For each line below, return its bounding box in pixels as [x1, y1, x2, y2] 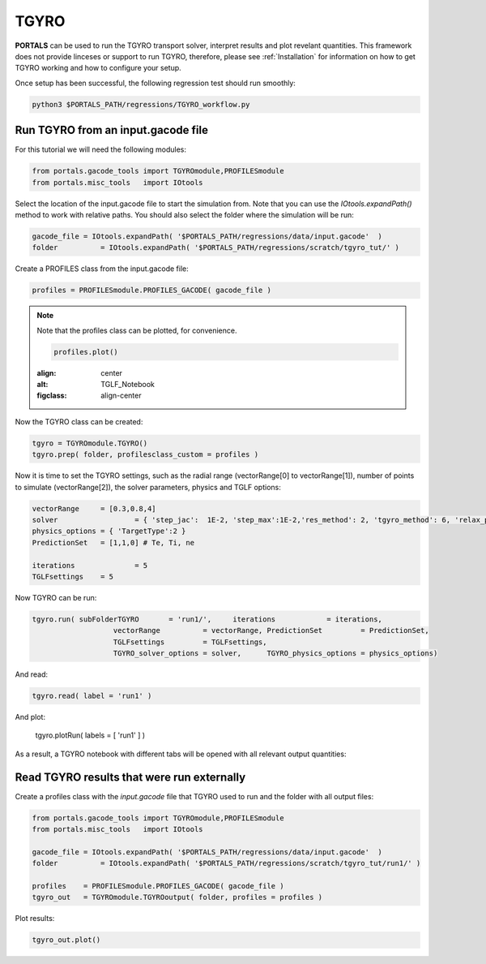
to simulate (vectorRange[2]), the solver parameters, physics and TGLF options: [15, 482, 281, 492]
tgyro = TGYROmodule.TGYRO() [32, 438, 148, 448]
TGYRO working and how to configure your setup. [15, 63, 181, 73]
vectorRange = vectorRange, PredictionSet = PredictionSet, [113, 626, 429, 635]
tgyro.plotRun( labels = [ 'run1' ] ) [35, 730, 146, 740]
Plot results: [15, 914, 55, 923]
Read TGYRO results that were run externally [15, 770, 246, 784]
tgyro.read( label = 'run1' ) [32, 691, 152, 700]
